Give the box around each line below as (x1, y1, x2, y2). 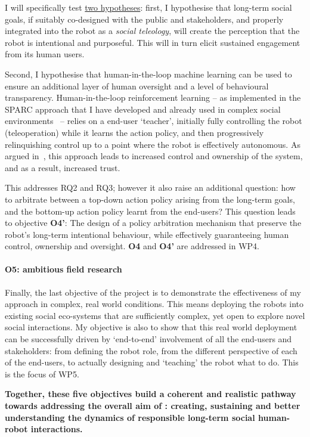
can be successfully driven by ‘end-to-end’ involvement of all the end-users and (5, 333, 292, 345)
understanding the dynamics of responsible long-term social (5, 411, 255, 423)
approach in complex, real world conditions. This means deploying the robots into (5, 297, 303, 310)
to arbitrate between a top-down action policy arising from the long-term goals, (5, 193, 295, 205)
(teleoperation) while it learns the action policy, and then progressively (5, 126, 264, 138)
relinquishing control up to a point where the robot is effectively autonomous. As (5, 138, 300, 150)
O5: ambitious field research (5, 263, 122, 275)
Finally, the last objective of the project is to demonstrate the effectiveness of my (5, 286, 301, 298)
